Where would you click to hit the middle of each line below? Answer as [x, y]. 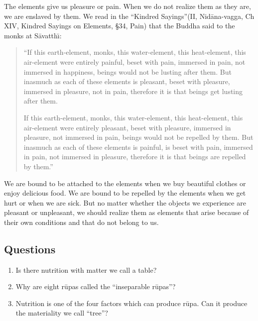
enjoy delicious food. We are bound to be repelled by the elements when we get [125, 193]
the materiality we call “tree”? [62, 313]
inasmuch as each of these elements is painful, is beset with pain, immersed [138, 147]
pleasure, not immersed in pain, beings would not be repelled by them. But [138, 137]
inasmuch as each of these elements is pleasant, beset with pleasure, [127, 81]
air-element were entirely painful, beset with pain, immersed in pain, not [134, 61]
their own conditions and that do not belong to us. [81, 222]
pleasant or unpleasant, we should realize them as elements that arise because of [127, 212]
